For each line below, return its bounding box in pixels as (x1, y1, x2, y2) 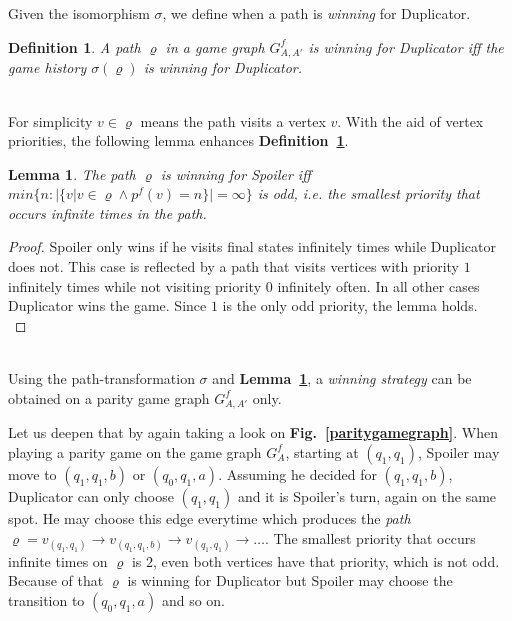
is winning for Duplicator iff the (308, 36, 504, 57)
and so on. (161, 589, 225, 610)
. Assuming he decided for (218, 463, 377, 484)
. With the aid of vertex (337, 110, 484, 131)
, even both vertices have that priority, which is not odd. (153, 550, 500, 571)
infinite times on (8, 550, 108, 571)
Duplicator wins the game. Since (8, 295, 207, 316)
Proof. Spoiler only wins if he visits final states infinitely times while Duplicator (8, 236, 496, 257)
